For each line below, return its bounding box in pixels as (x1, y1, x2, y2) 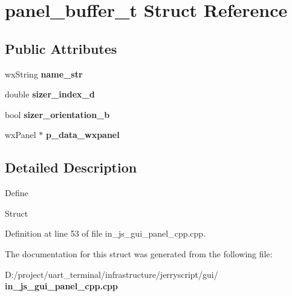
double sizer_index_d (5, 88, 95, 100)
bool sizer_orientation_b (5, 108, 110, 120)
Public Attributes (5, 39, 117, 58)
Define (5, 186, 28, 199)
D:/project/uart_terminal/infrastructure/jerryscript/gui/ (5, 268, 218, 280)
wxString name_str (5, 67, 83, 80)
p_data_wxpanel (45, 128, 120, 141)
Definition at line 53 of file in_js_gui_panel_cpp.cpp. (5, 227, 206, 240)
